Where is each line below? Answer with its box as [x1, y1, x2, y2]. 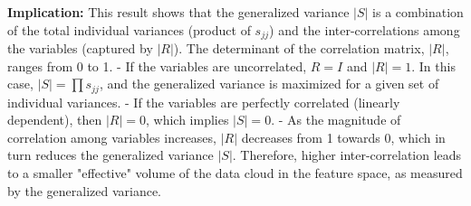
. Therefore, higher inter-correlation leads [232, 145, 462, 164]
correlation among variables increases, [7, 127, 216, 146]
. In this [411, 56, 456, 75]
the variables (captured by [7, 39, 153, 58]
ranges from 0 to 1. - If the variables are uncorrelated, [7, 56, 307, 75]
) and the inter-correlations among [269, 20, 460, 39]
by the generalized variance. [7, 181, 162, 200]
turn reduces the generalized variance [7, 145, 214, 164]
